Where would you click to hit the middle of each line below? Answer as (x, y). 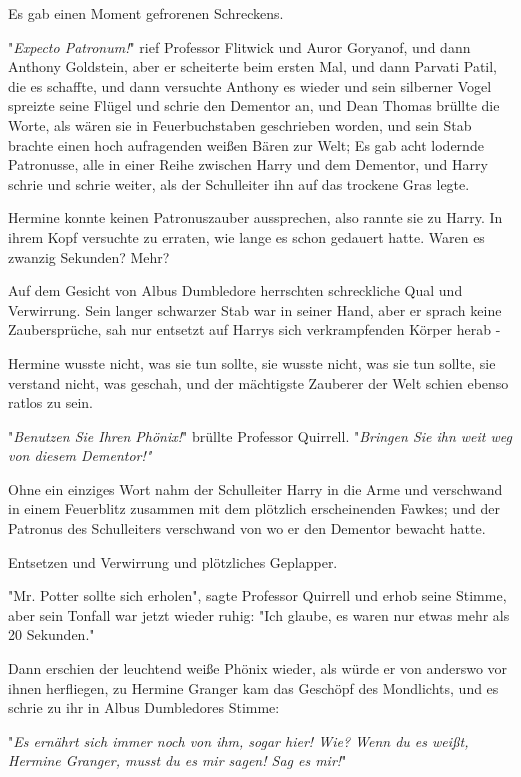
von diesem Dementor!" (80, 455)
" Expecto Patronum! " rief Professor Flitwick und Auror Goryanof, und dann (239, 46)
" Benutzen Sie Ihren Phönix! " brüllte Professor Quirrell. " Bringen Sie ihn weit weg (260, 435)
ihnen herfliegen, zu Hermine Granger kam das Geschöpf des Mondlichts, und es (253, 687)
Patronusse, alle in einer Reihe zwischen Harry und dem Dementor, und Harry (248, 164)
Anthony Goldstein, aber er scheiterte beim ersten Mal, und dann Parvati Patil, (253, 66)
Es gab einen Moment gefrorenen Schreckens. (146, 13)
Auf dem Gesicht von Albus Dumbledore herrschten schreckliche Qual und (235, 290)
